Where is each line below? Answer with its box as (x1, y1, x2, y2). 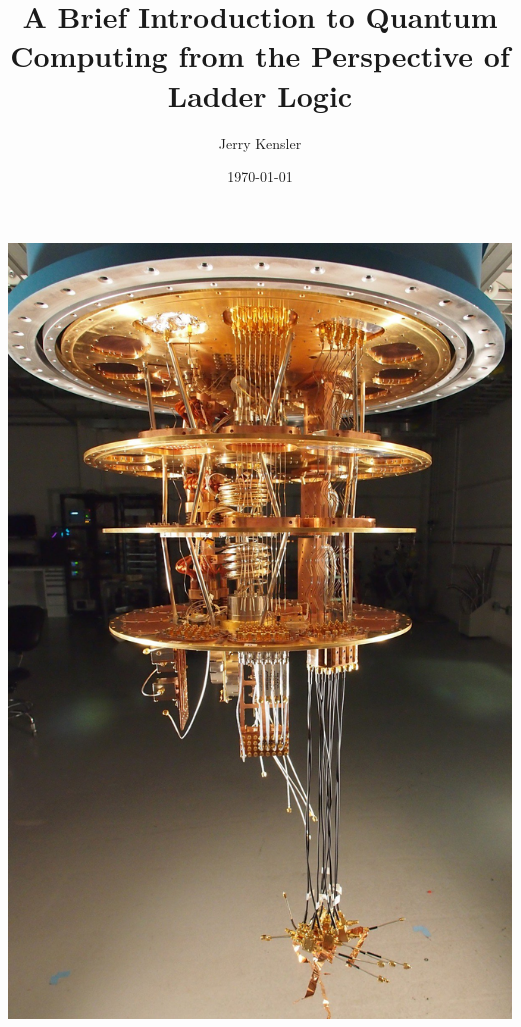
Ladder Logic (167, 74, 353, 115)
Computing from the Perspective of (10, 35, 510, 76)
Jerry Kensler (218, 132, 302, 153)
